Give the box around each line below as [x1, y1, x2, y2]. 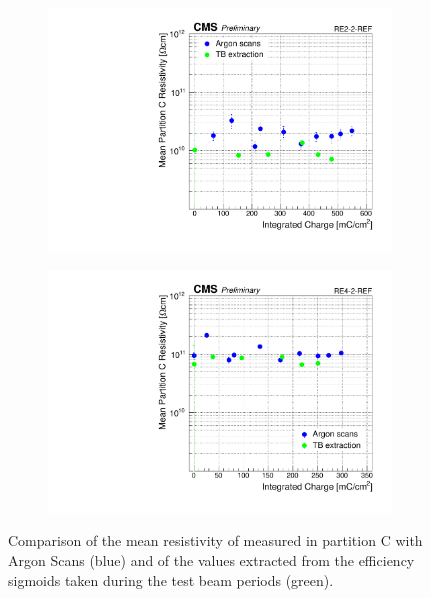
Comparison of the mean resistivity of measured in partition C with [8, 530, 423, 551]
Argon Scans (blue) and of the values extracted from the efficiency [8, 550, 415, 570]
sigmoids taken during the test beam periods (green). [8, 569, 334, 590]
